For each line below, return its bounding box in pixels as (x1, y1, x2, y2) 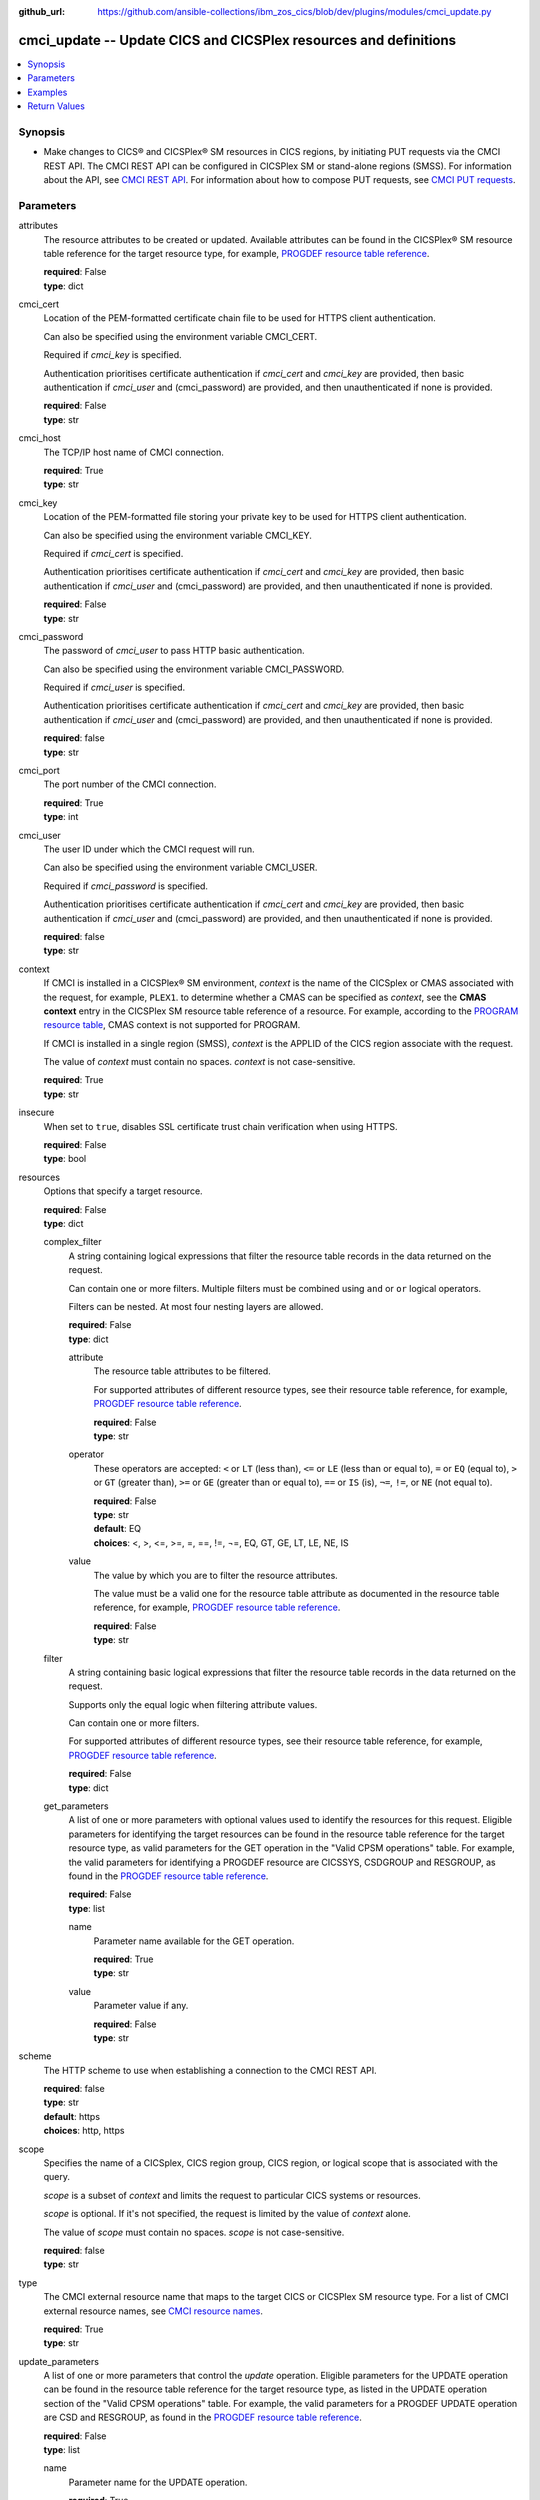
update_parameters (18, 2355, 100, 2367)
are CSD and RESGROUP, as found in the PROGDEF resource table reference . (43, 2411, 362, 2424)
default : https (43, 2110, 100, 2122)
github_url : (18, 6, 65, 17)
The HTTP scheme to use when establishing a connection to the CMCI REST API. (43, 2064, 377, 2076)
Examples (27, 86, 68, 98)
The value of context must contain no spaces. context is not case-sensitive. (43, 1056, 356, 1068)
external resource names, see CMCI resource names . (43, 2305, 264, 2317)
